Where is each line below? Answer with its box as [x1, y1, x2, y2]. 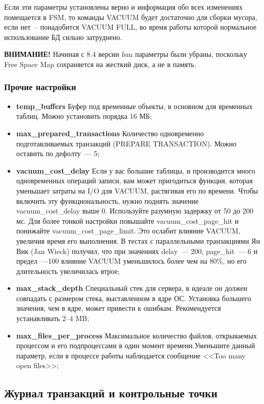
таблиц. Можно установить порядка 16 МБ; [16, 111, 152, 121]
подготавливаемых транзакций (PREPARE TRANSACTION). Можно [16, 138, 237, 148]
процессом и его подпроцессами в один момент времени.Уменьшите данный [16, 340, 255, 351]
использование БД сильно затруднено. [4, 31, 123, 42]
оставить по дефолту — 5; [16, 148, 100, 159]
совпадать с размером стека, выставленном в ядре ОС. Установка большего [16, 292, 251, 303]
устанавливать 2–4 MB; [16, 313, 89, 324]
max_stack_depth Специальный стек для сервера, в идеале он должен [16, 283, 248, 293]
